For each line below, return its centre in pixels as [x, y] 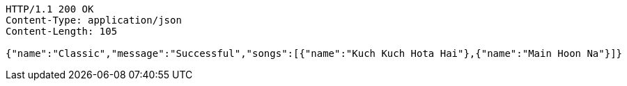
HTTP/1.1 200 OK [50, 9]
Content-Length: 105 [62, 31]
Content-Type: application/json [94, 20]
